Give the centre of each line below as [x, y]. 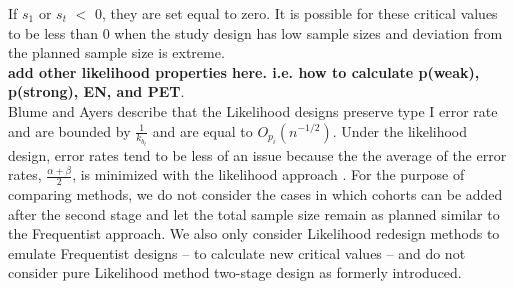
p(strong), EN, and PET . [96, 91]
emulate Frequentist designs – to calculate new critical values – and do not [237, 252]
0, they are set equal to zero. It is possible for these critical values [296, 13]
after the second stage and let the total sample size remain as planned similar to [254, 213]
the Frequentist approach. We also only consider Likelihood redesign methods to [254, 233]
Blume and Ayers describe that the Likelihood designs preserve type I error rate [253, 110]
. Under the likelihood [400, 130]
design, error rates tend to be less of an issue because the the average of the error [257, 154]
